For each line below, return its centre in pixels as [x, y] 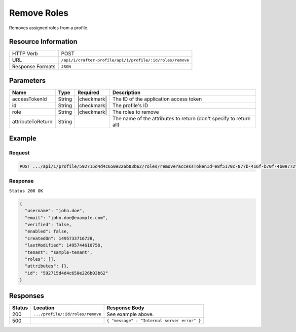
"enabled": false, [47, 232]
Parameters [27, 80]
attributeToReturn [32, 121]
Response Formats [34, 67]
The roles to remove [136, 112]
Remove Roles [39, 13]
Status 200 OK [26, 191]
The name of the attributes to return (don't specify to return [182, 118]
